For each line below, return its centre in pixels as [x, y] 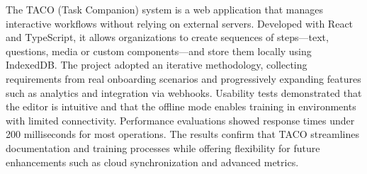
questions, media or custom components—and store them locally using [159, 51]
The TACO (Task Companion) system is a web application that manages [164, 9]
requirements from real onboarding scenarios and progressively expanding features [183, 78]
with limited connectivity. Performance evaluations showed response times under [180, 120]
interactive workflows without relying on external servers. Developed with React [180, 23]
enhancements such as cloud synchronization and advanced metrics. [152, 162]
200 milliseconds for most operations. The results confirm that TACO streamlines [182, 134]
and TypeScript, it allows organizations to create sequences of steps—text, [167, 37]
